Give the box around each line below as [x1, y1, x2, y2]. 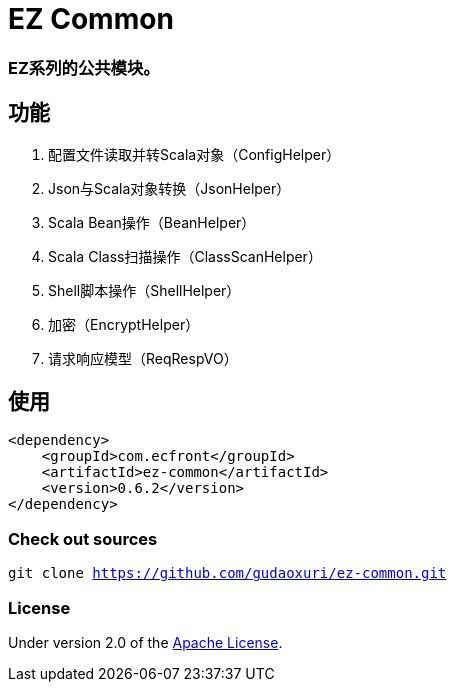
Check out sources [8, 528, 158, 549]
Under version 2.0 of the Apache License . [8, 633, 283, 651]
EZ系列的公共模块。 [8, 57, 160, 78]
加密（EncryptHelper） [48, 315, 200, 333]
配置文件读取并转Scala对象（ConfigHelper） [48, 145, 341, 163]
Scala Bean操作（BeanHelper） [48, 213, 256, 231]
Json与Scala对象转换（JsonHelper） [48, 179, 291, 197]
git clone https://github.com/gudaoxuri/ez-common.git [8, 565, 447, 582]
